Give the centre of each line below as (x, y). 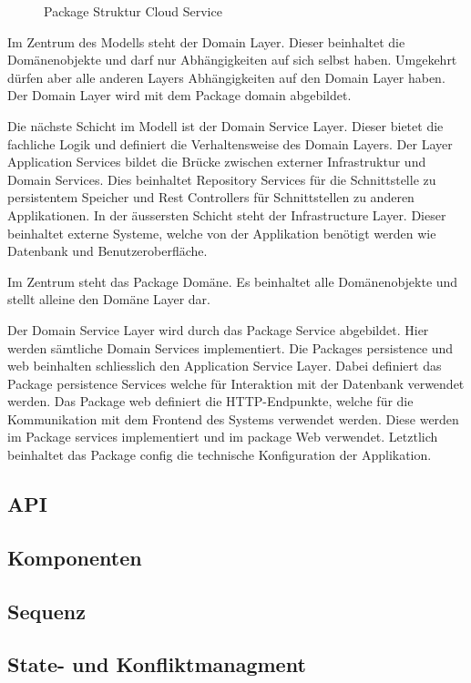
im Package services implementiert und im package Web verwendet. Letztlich (223, 437)
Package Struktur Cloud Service (133, 11)
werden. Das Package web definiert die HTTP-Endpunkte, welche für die (210, 401)
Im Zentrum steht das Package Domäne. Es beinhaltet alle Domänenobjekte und (233, 281)
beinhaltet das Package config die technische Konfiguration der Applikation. (220, 455)
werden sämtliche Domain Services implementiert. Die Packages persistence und (230, 347)
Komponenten (75, 557)
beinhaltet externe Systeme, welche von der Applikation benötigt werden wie (222, 233)
